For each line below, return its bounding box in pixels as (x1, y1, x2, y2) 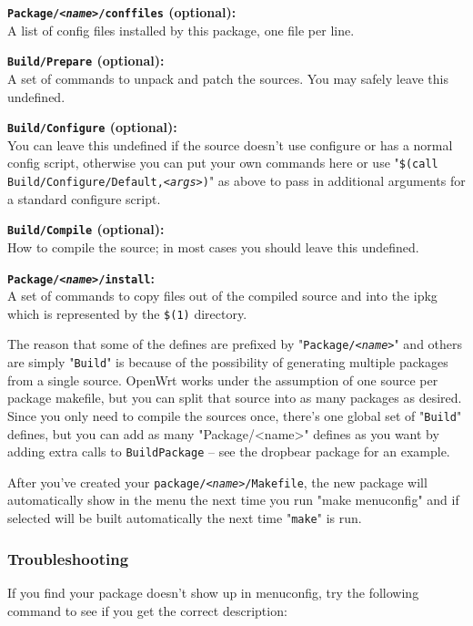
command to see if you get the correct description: (7, 600, 287, 620)
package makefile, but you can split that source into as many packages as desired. (7, 388, 462, 407)
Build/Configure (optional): (7, 118, 177, 137)
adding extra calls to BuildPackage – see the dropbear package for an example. (7, 442, 450, 461)
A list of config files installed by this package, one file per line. (7, 20, 355, 39)
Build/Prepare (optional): (7, 51, 165, 70)
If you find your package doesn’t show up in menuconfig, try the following (7, 582, 419, 601)
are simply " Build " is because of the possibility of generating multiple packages (7, 353, 448, 372)
